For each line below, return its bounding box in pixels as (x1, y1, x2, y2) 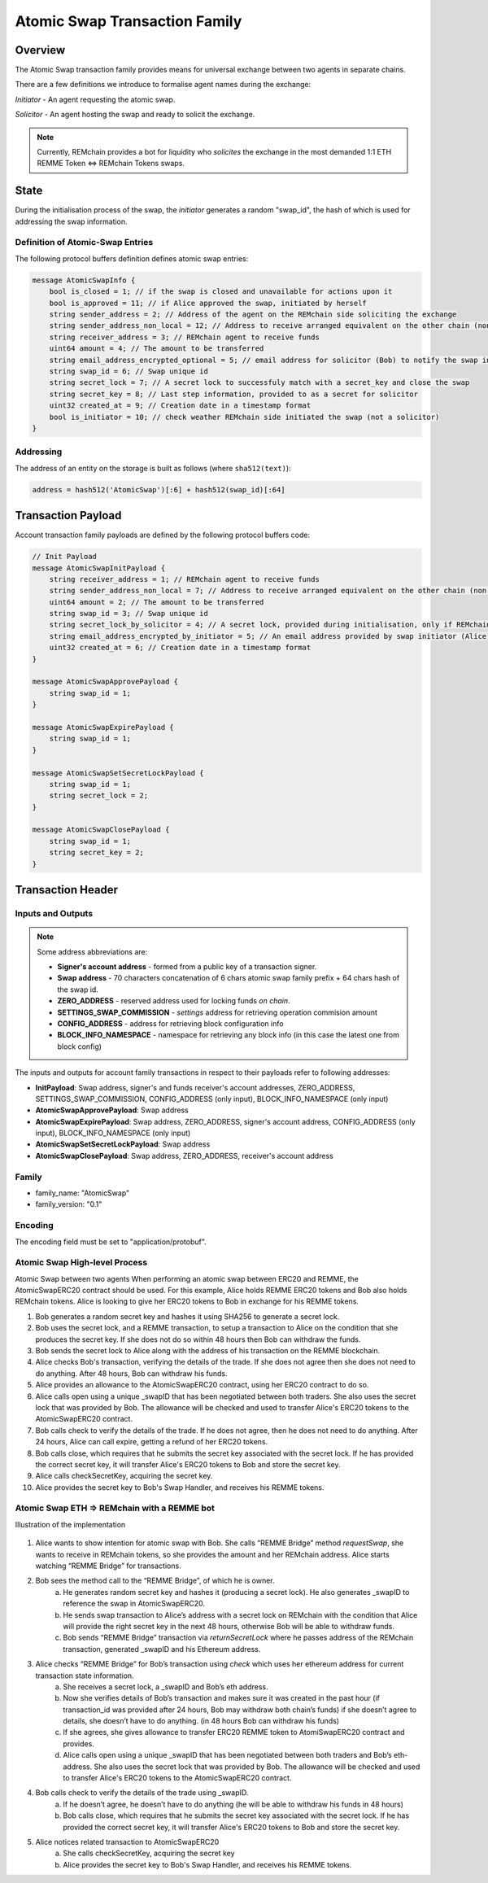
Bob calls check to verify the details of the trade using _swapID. (35, 1788, 249, 1798)
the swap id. (57, 985, 99, 994)
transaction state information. (35, 1671, 134, 1680)
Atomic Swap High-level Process (15, 1257, 148, 1269)
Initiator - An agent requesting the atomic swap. (15, 94, 176, 104)
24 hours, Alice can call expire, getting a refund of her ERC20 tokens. (35, 1437, 268, 1447)
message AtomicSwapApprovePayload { (32, 677, 179, 687)
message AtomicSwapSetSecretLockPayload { (32, 768, 204, 777)
